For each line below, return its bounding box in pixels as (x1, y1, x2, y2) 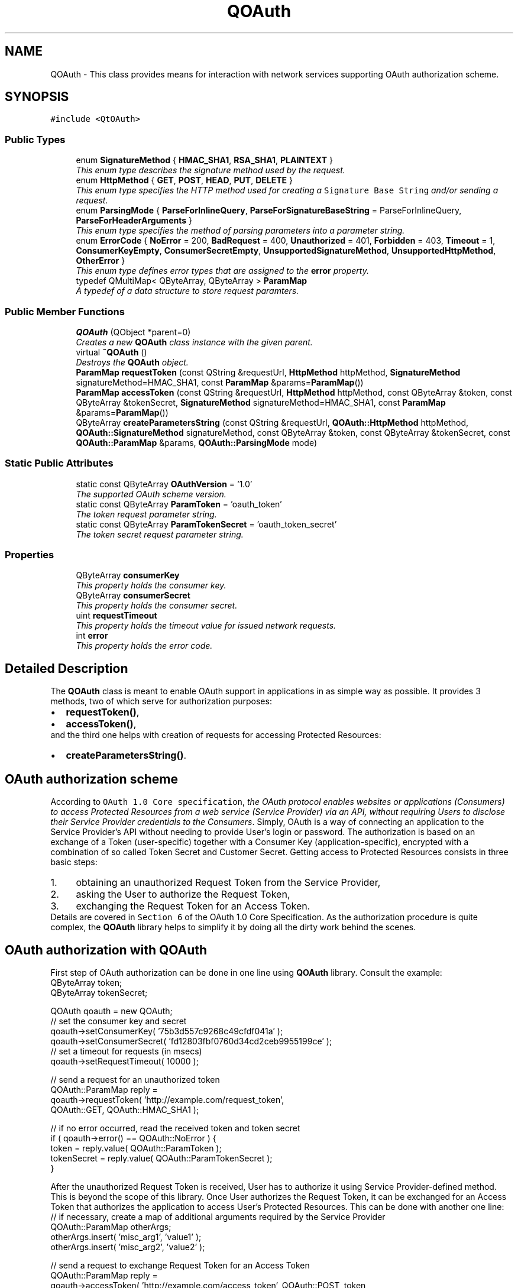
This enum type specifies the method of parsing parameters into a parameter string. (76, 225, 405, 236)
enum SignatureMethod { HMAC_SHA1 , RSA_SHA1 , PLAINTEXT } (76, 155, 333, 166)
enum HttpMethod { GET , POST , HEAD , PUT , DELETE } (76, 175, 293, 186)
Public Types (5, 133, 66, 145)
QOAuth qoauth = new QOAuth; (50, 1005, 173, 1016)
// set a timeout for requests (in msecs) (50, 1046, 202, 1056)
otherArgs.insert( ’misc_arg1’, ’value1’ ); (50, 1231, 202, 1242)
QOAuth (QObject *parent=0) (76, 326, 191, 337)
